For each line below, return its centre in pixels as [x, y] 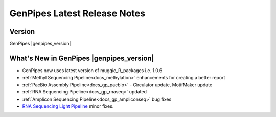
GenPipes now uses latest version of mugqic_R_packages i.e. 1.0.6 [92, 70]
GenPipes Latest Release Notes [77, 13]
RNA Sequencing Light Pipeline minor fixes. [68, 106]
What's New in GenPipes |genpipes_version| [82, 58]
